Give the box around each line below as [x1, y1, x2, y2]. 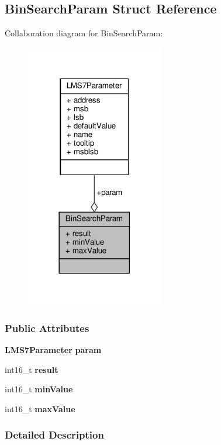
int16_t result [5, 363, 58, 375]
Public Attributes [5, 320, 89, 335]
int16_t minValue [5, 383, 73, 395]
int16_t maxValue [5, 402, 75, 415]
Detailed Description [5, 427, 104, 442]
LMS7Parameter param [5, 344, 102, 356]
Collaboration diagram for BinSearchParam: [5, 27, 163, 39]
